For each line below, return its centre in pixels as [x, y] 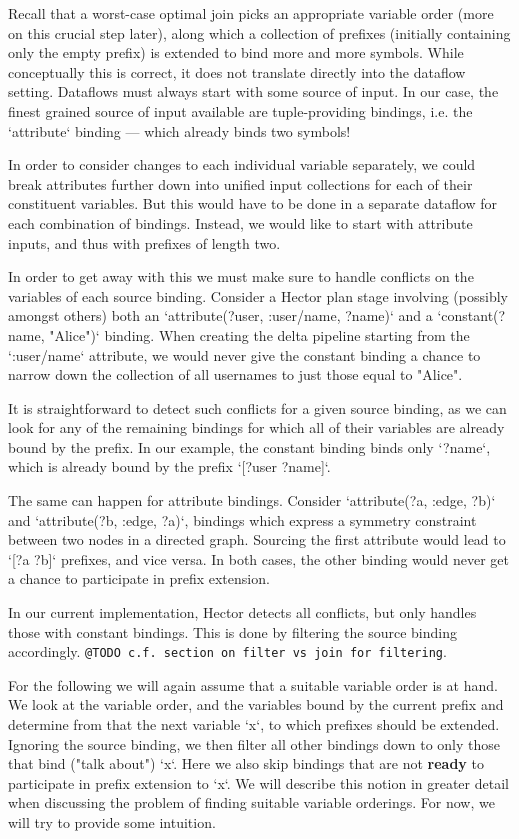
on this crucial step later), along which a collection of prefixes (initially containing [259, 32]
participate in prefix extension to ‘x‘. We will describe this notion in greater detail [258, 782]
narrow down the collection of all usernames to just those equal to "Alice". [235, 374]
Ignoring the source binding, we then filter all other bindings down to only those [254, 743]
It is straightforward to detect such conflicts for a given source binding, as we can [257, 407]
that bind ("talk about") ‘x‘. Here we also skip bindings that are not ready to [246, 763]
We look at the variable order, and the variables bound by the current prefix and [256, 704]
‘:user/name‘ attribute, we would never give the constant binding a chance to [244, 354]
